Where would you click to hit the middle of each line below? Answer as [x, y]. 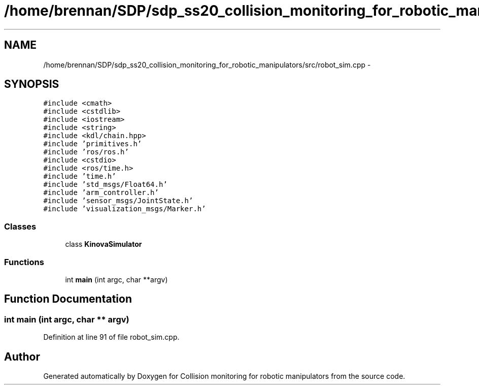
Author [22, 356]
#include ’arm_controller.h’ [101, 193]
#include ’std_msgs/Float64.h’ [105, 185]
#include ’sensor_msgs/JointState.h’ [118, 201]
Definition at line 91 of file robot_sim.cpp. [111, 337]
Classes [20, 226]
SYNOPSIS [32, 84]
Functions [24, 262]
